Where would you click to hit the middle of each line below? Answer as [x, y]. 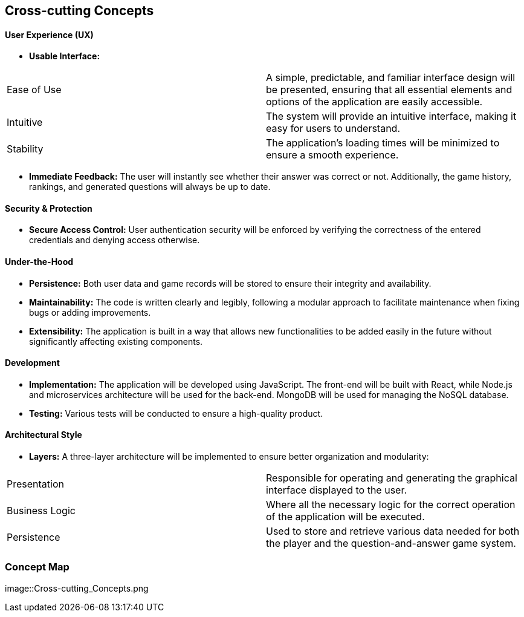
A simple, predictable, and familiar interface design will [391, 78]
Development [32, 363]
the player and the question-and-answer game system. [391, 544]
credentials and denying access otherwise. [115, 240]
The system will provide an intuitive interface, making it [391, 116]
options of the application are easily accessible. [374, 102]
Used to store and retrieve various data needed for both [393, 531]
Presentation [35, 484]
